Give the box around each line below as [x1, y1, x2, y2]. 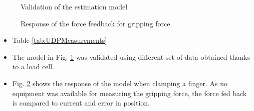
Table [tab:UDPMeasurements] [12, 35, 107, 45]
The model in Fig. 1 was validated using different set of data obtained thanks [12, 51, 250, 62]
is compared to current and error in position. [12, 98, 150, 108]
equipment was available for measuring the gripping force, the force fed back [12, 88, 247, 98]
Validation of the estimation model [21, 1, 128, 11]
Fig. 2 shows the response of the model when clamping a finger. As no [12, 78, 227, 88]
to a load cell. [12, 61, 55, 72]
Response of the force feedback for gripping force [21, 18, 170, 28]
